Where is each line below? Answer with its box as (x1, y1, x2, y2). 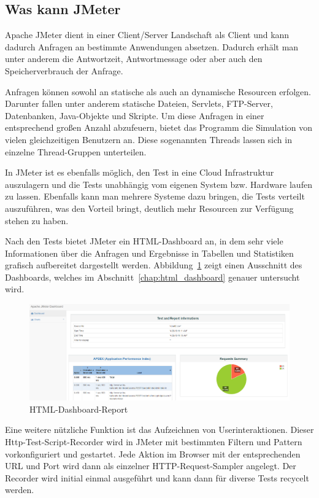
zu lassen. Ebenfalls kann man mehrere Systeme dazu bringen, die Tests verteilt (5, 190, 305, 203)
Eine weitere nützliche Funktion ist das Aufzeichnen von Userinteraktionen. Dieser (5, 423, 314, 436)
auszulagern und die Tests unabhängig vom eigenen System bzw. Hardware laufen (5, 177, 312, 190)
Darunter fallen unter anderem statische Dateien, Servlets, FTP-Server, (5, 97, 273, 110)
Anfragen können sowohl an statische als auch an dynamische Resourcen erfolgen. (5, 85, 311, 98)
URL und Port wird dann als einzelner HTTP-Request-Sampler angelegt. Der (5, 459, 296, 472)
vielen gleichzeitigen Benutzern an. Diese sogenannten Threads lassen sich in (5, 133, 292, 146)
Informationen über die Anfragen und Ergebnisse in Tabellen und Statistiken (5, 246, 294, 259)
